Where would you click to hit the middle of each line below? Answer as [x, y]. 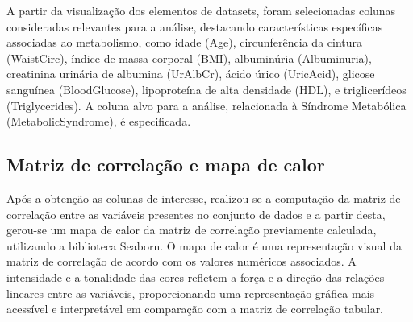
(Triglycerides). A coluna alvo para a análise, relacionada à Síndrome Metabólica [206, 105]
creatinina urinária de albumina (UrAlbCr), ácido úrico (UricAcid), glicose [191, 74]
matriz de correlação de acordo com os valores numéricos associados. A [181, 261]
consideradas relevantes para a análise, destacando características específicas [195, 26]
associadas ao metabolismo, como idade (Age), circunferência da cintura [185, 42]
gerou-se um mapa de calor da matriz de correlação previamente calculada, [192, 230]
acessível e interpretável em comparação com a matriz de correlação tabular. [195, 309]
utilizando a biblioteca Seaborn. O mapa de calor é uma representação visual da [204, 245]
